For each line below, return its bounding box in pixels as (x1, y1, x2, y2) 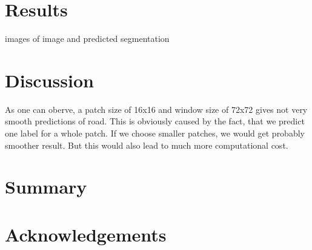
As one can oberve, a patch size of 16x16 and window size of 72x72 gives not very (5, 103, 308, 115)
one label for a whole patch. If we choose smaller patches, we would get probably (5, 127, 305, 140)
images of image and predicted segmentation (5, 32, 170, 45)
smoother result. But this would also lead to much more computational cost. (5, 138, 288, 151)
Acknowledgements (5, 221, 167, 246)
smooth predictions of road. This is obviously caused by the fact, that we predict (5, 115, 305, 127)
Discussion (5, 67, 94, 92)
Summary (5, 174, 87, 199)
